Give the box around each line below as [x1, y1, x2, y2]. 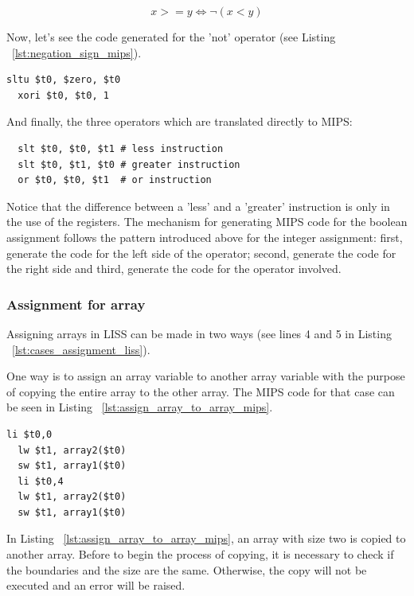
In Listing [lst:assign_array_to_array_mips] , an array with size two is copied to [6, 530, 406, 547]
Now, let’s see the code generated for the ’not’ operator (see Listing [6, 29, 336, 45]
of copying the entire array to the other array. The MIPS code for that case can [6, 383, 395, 399]
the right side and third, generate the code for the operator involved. [6, 260, 342, 277]
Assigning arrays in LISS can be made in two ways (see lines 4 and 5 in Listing [6, 325, 392, 341]
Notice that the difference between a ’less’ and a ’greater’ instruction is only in [6, 197, 390, 214]
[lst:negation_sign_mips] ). [12, 44, 142, 60]
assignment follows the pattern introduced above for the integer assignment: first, [6, 228, 403, 245]
